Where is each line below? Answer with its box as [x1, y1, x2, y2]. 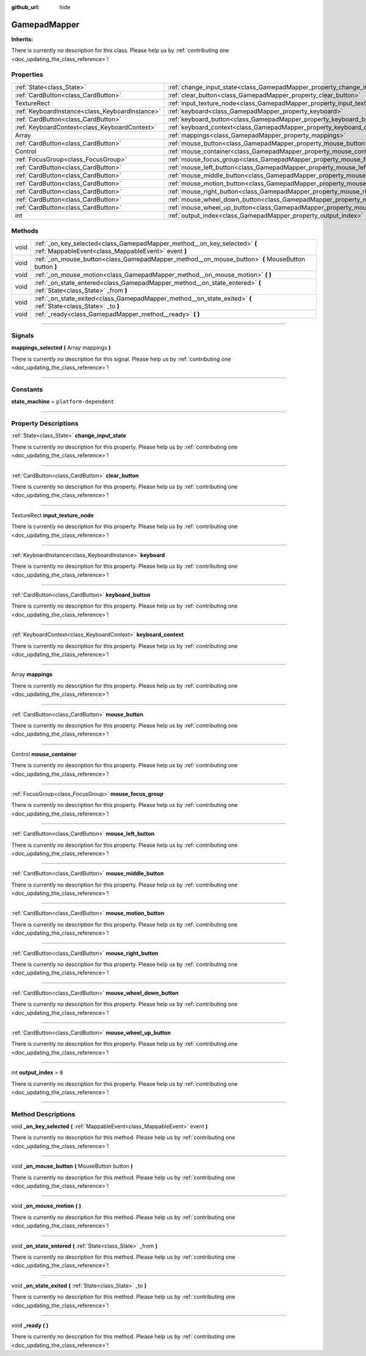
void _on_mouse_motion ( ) [11, 1202, 82, 1210]
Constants [11, 385, 43, 394]
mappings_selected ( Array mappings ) [11, 344, 111, 352]
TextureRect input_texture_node [11, 511, 94, 519]
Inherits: [11, 35, 34, 43]
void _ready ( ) [11, 1321, 49, 1329]
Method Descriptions [11, 1110, 76, 1118]
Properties [11, 70, 44, 79]
